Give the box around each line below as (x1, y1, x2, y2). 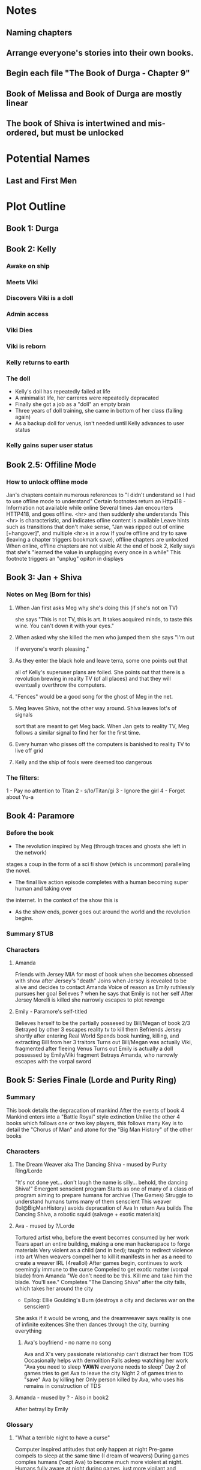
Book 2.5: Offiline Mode (6, 459, 97, 470)
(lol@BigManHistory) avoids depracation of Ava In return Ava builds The (14, 1204, 193, 1212)
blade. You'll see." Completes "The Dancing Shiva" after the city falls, (14, 1278, 187, 1285)
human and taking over (14, 885, 72, 892)
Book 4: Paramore (6, 811, 75, 821)
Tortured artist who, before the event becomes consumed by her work (14, 1234, 189, 1241)
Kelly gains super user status (6, 441, 93, 450)
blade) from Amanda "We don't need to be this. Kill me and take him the (14, 1272, 193, 1279)
